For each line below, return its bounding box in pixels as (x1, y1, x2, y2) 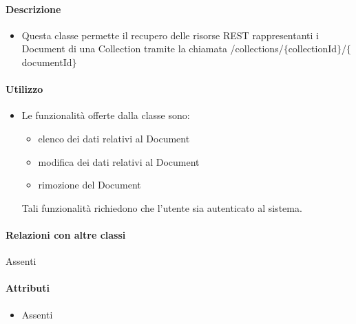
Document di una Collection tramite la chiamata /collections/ (21, 41, 284, 56)
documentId (21, 54, 72, 69)
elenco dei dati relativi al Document (38, 131, 190, 145)
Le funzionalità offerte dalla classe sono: (21, 108, 190, 122)
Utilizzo (6, 82, 43, 96)
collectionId (288, 41, 337, 56)
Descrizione (6, 1, 61, 16)
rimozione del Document (38, 177, 141, 192)
